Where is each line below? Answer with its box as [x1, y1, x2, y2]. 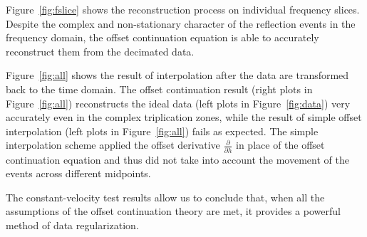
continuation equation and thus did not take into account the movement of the [6, 152, 349, 167]
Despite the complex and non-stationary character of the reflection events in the [6, 16, 356, 31]
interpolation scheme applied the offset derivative [6, 137, 220, 152]
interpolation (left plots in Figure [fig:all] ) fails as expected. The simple [6, 123, 319, 138]
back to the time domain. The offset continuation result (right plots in [6, 81, 313, 96]
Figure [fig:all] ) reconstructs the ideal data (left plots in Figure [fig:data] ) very [6, 95, 351, 110]
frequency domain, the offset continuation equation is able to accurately [6, 30, 319, 45]
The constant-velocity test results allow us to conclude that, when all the [6, 189, 325, 204]
